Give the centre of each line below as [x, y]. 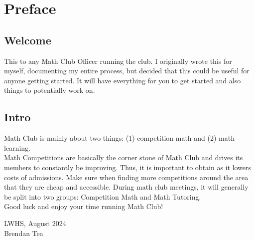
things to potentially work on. [50, 90]
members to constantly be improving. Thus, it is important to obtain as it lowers [128, 167]
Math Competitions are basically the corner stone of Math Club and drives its [124, 157]
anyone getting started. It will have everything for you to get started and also [123, 80]
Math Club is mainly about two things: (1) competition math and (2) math [119, 138]
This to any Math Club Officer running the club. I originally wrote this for [118, 61]
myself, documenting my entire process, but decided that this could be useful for [127, 71]
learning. [17, 147]
